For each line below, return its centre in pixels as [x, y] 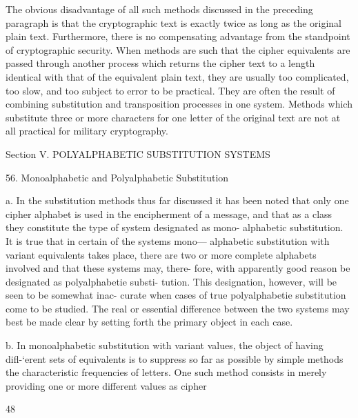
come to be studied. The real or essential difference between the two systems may [178, 308]
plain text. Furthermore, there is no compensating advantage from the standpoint [178, 36]
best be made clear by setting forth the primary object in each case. [149, 322]
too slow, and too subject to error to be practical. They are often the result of [170, 90]
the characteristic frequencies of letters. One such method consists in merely [166, 372]
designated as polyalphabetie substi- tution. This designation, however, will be [171, 281]
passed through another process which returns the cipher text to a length [160, 63]
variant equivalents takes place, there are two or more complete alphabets [161, 254]
